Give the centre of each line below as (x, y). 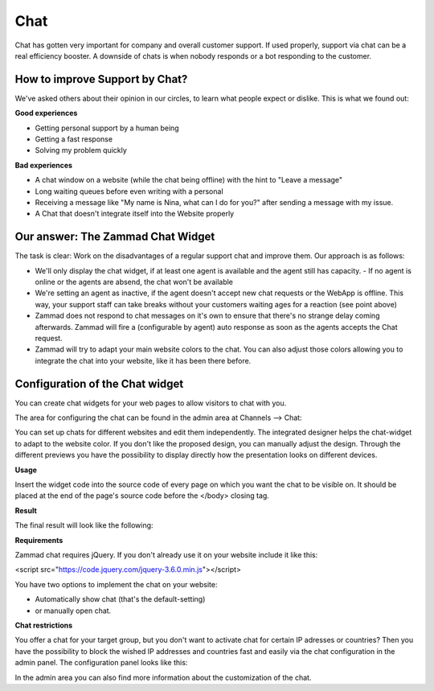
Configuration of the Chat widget (99, 383)
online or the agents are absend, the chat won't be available (134, 282)
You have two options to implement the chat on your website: (116, 584)
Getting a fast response (74, 139)
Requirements (39, 540)
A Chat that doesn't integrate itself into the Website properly (135, 214)
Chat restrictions (44, 625)
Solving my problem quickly (81, 150)
